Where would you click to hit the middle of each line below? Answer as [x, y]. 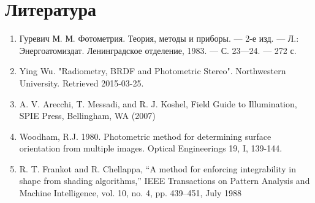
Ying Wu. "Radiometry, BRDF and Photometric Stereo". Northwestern [153, 71]
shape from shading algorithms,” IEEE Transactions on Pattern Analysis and [165, 181]
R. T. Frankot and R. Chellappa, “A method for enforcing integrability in [157, 168]
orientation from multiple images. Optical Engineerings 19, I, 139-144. [151, 148]
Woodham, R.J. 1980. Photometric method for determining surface [145, 136]
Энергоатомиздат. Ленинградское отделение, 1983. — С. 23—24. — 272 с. [158, 50]
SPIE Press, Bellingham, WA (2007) [87, 116]
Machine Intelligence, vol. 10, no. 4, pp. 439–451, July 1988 [131, 193]
